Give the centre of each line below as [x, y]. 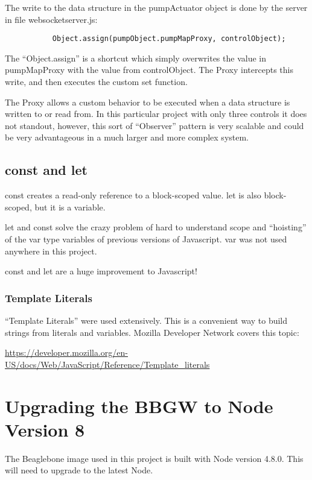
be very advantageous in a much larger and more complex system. [127, 137]
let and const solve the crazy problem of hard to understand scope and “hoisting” [156, 227]
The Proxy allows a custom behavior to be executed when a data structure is [148, 102]
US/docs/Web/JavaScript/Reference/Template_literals [107, 364]
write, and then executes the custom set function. [96, 82]
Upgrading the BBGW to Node [139, 406]
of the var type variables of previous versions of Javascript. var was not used [146, 238]
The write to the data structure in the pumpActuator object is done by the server [156, 7]
